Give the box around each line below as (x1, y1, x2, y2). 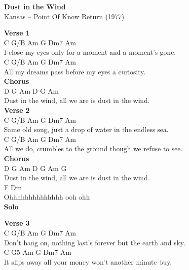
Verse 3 (4, 218, 30, 228)
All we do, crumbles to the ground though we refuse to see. (4, 143, 183, 154)
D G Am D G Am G (4, 163, 67, 173)
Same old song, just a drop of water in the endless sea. (4, 124, 169, 135)
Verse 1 (4, 28, 30, 38)
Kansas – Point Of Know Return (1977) (4, 11, 125, 21)
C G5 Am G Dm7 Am (4, 247, 72, 257)
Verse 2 (4, 104, 30, 115)
